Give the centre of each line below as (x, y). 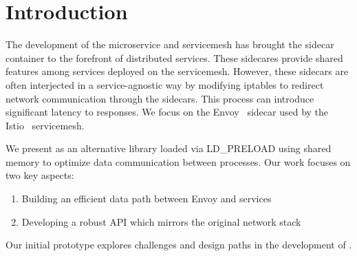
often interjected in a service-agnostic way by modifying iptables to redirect (165, 84)
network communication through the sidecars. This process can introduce (160, 98)
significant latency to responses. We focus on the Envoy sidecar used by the (167, 112)
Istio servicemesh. (45, 125)
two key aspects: (40, 175)
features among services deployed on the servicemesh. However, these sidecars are (177, 71)
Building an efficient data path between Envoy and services (147, 199)
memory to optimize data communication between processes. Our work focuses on (178, 161)
